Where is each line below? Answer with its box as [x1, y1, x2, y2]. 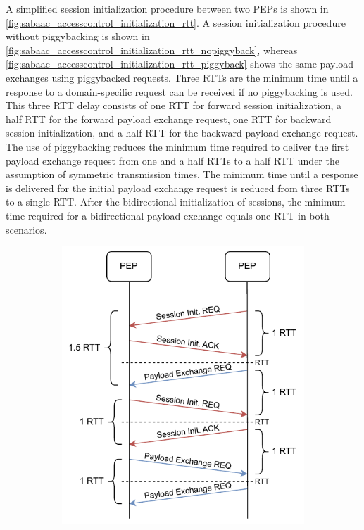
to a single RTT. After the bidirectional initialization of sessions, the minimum [6, 194, 346, 209]
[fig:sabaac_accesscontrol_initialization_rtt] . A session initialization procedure [6, 15, 346, 30]
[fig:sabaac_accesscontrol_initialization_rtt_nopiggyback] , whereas [6, 42, 298, 57]
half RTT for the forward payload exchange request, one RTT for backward [6, 111, 332, 126]
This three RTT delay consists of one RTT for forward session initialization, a [6, 98, 342, 113]
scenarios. [6, 222, 47, 236]
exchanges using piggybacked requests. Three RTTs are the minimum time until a [6, 70, 358, 84]
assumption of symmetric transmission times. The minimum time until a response [6, 167, 358, 182]
